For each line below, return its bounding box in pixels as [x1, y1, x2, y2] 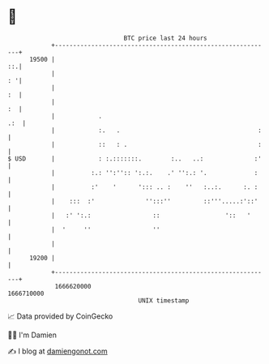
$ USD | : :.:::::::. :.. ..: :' [7, 154, 263, 163]
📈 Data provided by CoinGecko [7, 311, 113, 321]
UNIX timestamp [138, 296, 190, 305]
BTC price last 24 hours [123, 34, 207, 42]
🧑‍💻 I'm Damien [7, 330, 58, 340]
